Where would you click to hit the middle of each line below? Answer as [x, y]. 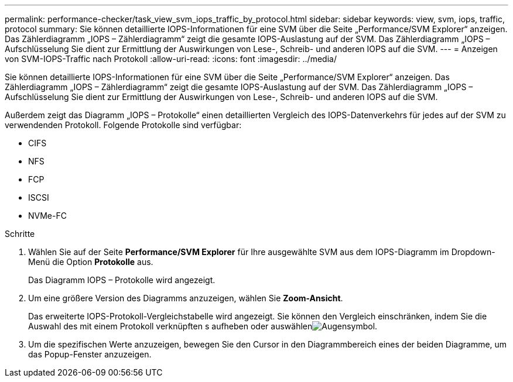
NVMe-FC [47, 216]
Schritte [20, 234]
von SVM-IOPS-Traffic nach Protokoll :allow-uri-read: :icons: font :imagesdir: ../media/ [171, 59]
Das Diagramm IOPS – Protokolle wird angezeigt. [122, 280]
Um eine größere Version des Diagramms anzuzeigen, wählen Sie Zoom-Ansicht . [186, 298]
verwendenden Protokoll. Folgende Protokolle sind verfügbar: [123, 125]
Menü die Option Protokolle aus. [91, 262]
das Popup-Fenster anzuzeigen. [90, 354]
